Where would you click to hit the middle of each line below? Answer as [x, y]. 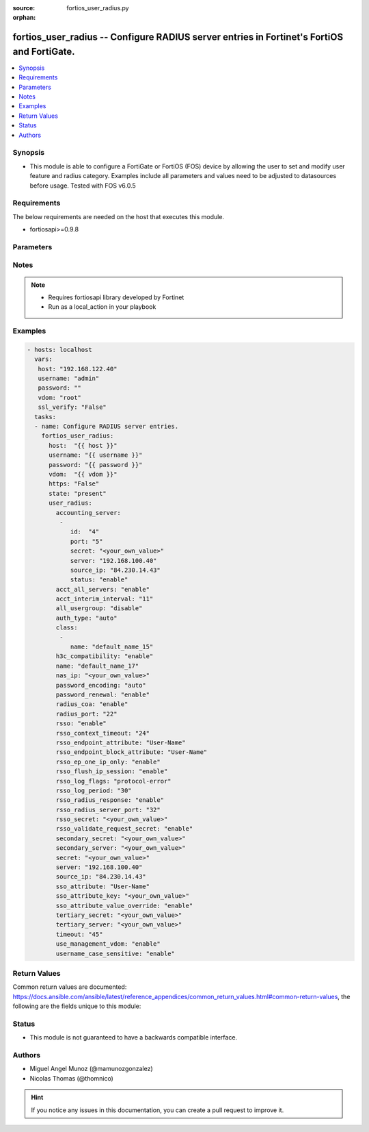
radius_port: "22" [86, 714]
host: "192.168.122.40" [78, 369]
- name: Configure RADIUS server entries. [107, 427]
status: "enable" [99, 580]
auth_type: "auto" [86, 618]
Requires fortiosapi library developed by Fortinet [116, 297]
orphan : [24, 18]
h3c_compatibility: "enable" [105, 656]
